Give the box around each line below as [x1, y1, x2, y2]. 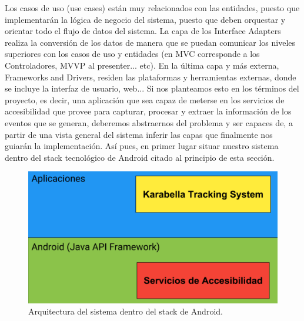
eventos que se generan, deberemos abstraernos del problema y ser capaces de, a [5, 116, 293, 129]
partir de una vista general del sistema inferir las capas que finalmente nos [5, 128, 273, 140]
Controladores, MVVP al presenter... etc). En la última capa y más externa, [5, 59, 279, 71]
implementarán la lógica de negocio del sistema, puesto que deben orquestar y [5, 13, 286, 25]
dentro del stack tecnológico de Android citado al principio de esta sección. [5, 151, 275, 163]
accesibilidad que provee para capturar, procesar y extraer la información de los [5, 105, 292, 117]
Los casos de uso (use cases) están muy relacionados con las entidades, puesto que [5, 2, 300, 13]
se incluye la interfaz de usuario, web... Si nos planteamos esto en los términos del [5, 82, 299, 94]
